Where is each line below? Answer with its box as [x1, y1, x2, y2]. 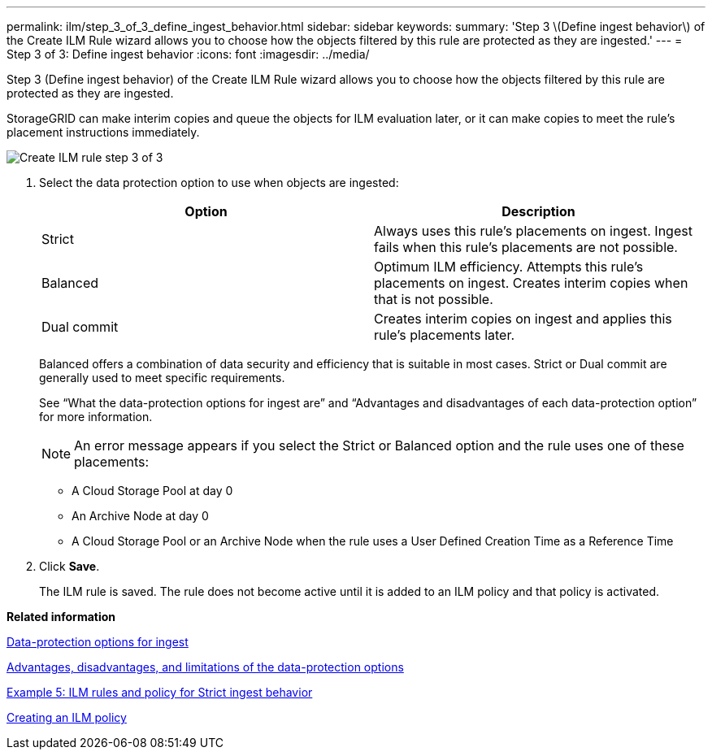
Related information [7, 610, 116, 623]
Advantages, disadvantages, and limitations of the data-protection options [7, 660, 404, 674]
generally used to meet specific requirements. [39, 371, 285, 385]
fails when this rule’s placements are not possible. [374, 239, 678, 255]
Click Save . [39, 559, 100, 573]
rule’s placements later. [374, 327, 515, 343]
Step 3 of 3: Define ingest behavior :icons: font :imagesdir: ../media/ [7, 47, 370, 61]
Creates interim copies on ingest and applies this [374, 311, 672, 327]
